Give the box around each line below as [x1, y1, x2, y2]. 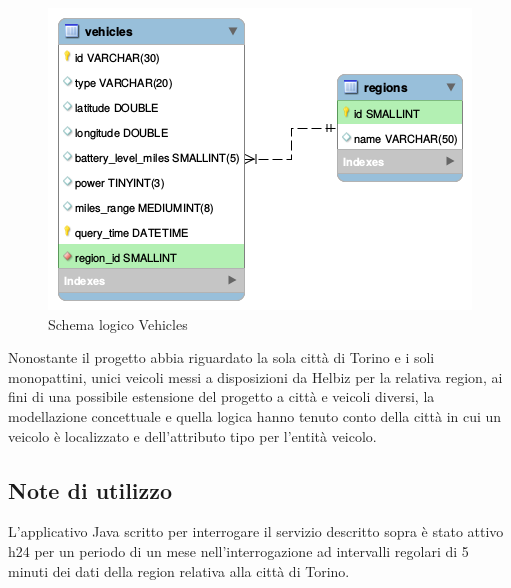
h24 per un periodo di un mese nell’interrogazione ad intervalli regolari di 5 [8, 540, 469, 561]
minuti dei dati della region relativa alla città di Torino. [8, 560, 350, 581]
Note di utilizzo [8, 474, 173, 505]
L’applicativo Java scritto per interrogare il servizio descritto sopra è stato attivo [8, 521, 504, 542]
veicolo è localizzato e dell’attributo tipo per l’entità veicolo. [8, 425, 377, 446]
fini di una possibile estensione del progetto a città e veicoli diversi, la [8, 386, 435, 407]
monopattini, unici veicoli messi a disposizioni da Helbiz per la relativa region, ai [8, 366, 503, 387]
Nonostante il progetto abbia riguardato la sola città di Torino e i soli [8, 347, 435, 368]
